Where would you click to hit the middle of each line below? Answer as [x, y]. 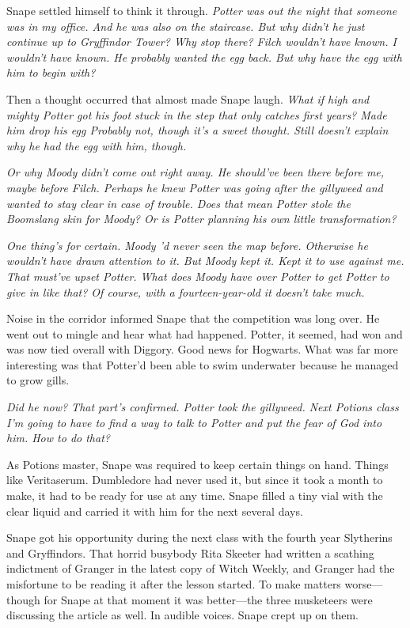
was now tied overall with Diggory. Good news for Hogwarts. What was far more [202, 349]
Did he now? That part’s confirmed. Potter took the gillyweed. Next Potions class [203, 407]
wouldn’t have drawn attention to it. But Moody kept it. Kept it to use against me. [205, 261]
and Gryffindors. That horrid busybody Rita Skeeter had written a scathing [190, 552]
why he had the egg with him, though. [97, 145]
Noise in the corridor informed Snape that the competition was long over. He [193, 318]
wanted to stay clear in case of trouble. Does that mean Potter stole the [178, 203]
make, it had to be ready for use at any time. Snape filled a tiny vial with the [195, 496]
